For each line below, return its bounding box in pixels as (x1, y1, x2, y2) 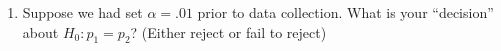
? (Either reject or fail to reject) (130, 21, 327, 42)
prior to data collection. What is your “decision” (197, 2, 494, 22)
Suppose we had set (22, 2, 143, 22)
